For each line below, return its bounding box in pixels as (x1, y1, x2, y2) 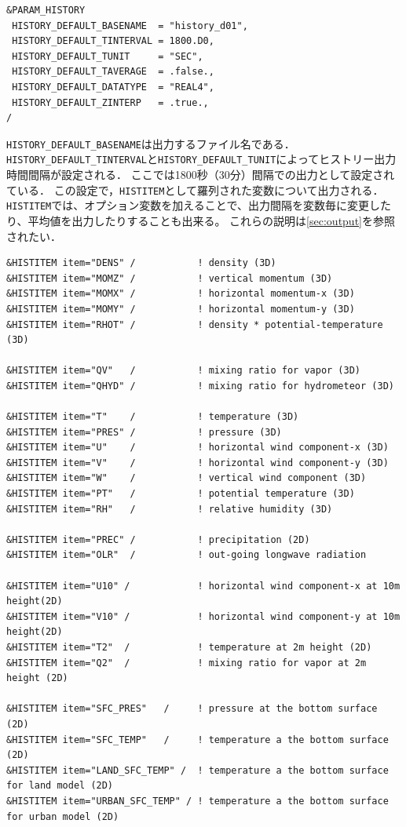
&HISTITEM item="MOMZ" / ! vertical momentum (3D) (6, 272, 333, 284)
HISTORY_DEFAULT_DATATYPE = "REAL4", (12, 81, 214, 93)
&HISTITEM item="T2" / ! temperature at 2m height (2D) (6, 642, 372, 653)
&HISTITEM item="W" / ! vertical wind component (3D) (6, 472, 367, 484)
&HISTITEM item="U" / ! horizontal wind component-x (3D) (6, 442, 389, 454)
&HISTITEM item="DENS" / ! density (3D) (6, 257, 276, 269)
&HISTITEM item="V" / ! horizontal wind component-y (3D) (6, 457, 389, 468)
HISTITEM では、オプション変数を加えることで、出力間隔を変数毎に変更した (6, 197, 391, 213)
